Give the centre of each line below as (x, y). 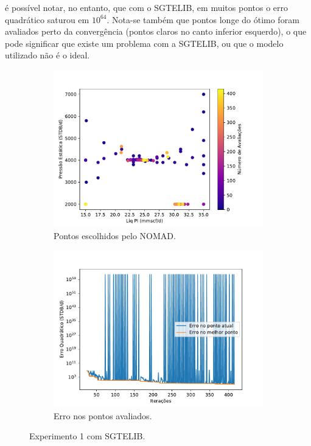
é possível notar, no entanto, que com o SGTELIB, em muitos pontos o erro (147, 7)
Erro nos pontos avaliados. (103, 415)
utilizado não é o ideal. (47, 55)
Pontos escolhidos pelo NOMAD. (115, 235)
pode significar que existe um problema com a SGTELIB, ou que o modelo (144, 43)
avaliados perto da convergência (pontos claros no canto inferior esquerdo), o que (156, 31)
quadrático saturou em (47, 19)
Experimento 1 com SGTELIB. (87, 436)
